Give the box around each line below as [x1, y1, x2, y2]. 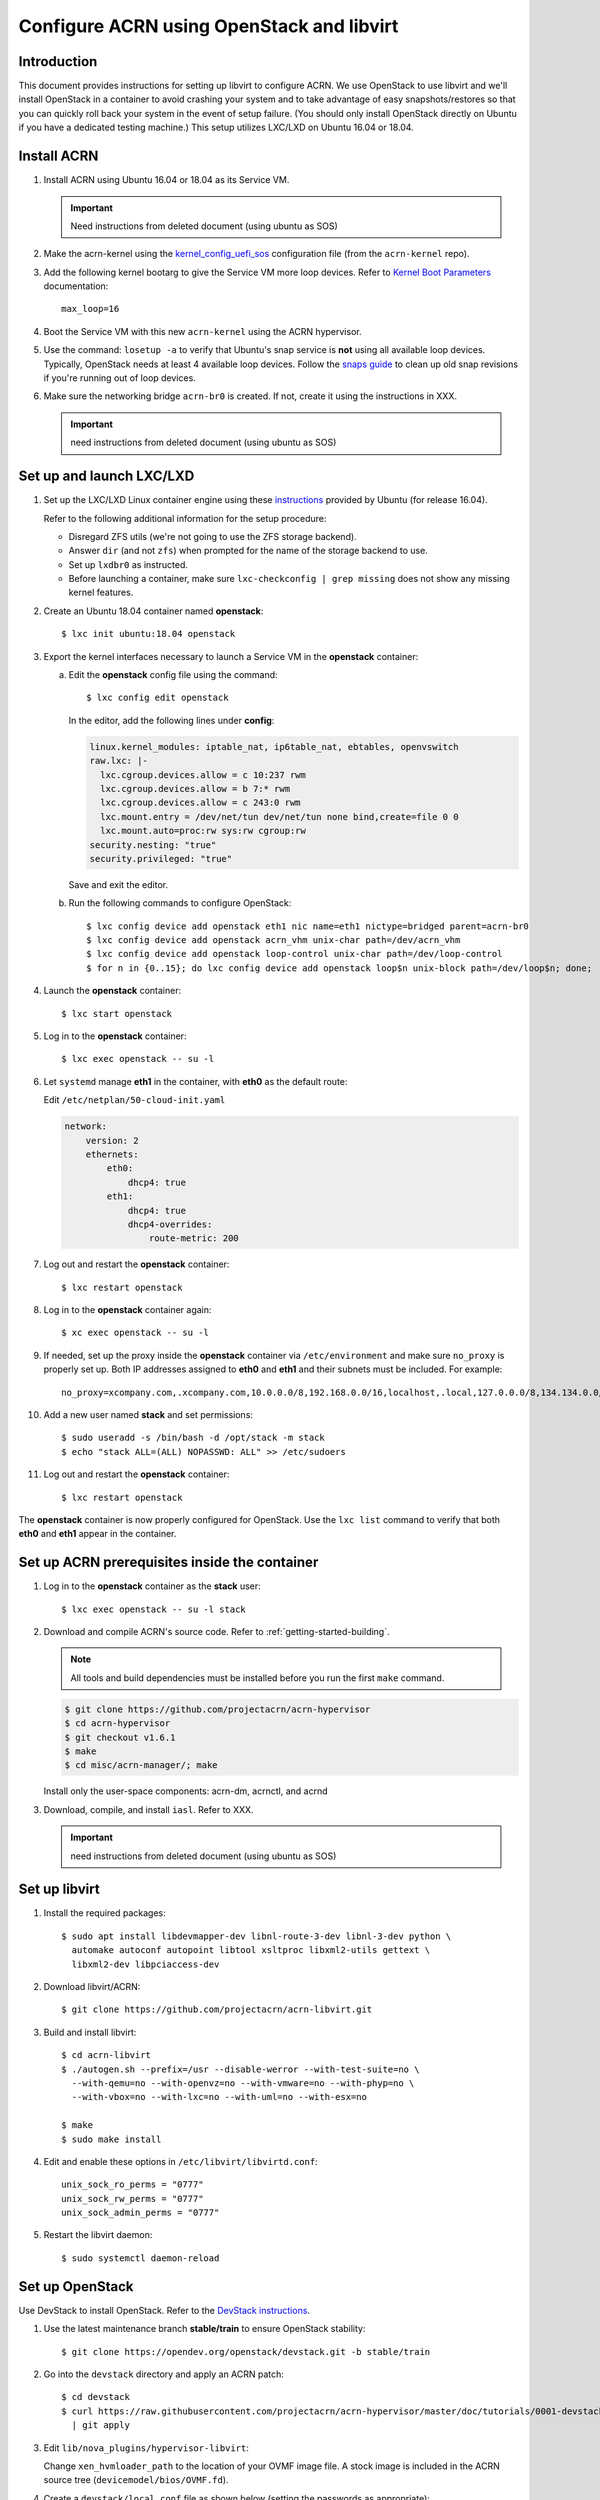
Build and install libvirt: [43, 2026, 137, 2038]
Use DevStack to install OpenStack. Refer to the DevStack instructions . [18, 2304, 310, 2316]
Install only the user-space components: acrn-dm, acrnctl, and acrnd [43, 1785, 328, 1797]
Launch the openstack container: [43, 985, 182, 997]
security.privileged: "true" [89, 853, 233, 864]
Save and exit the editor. [68, 878, 169, 890]
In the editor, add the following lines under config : [68, 714, 275, 726]
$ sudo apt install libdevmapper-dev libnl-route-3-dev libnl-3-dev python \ [61, 1930, 452, 1942]
